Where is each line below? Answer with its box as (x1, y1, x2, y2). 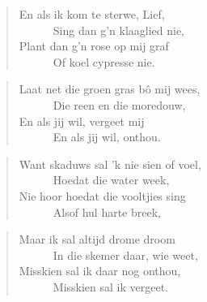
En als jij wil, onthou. (53, 128, 161, 145)
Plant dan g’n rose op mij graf (19, 37, 169, 54)
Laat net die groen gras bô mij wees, (19, 80, 201, 97)
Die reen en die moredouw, (53, 96, 186, 113)
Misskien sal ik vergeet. (53, 278, 168, 295)
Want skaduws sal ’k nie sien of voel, (19, 155, 201, 172)
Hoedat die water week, (53, 171, 170, 188)
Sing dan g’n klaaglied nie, (53, 21, 185, 38)
